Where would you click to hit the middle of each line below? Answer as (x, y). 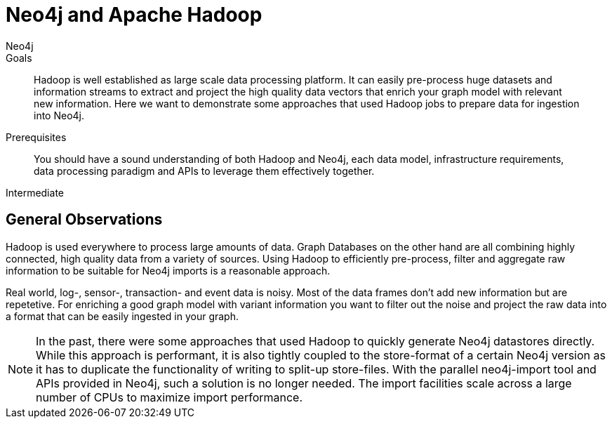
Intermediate (35, 192)
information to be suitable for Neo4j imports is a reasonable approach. (168, 270)
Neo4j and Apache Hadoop (134, 15)
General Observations (84, 220)
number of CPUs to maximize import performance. (169, 397)
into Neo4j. (59, 115)
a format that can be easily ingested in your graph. (122, 316)
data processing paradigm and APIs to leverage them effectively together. (204, 171)
